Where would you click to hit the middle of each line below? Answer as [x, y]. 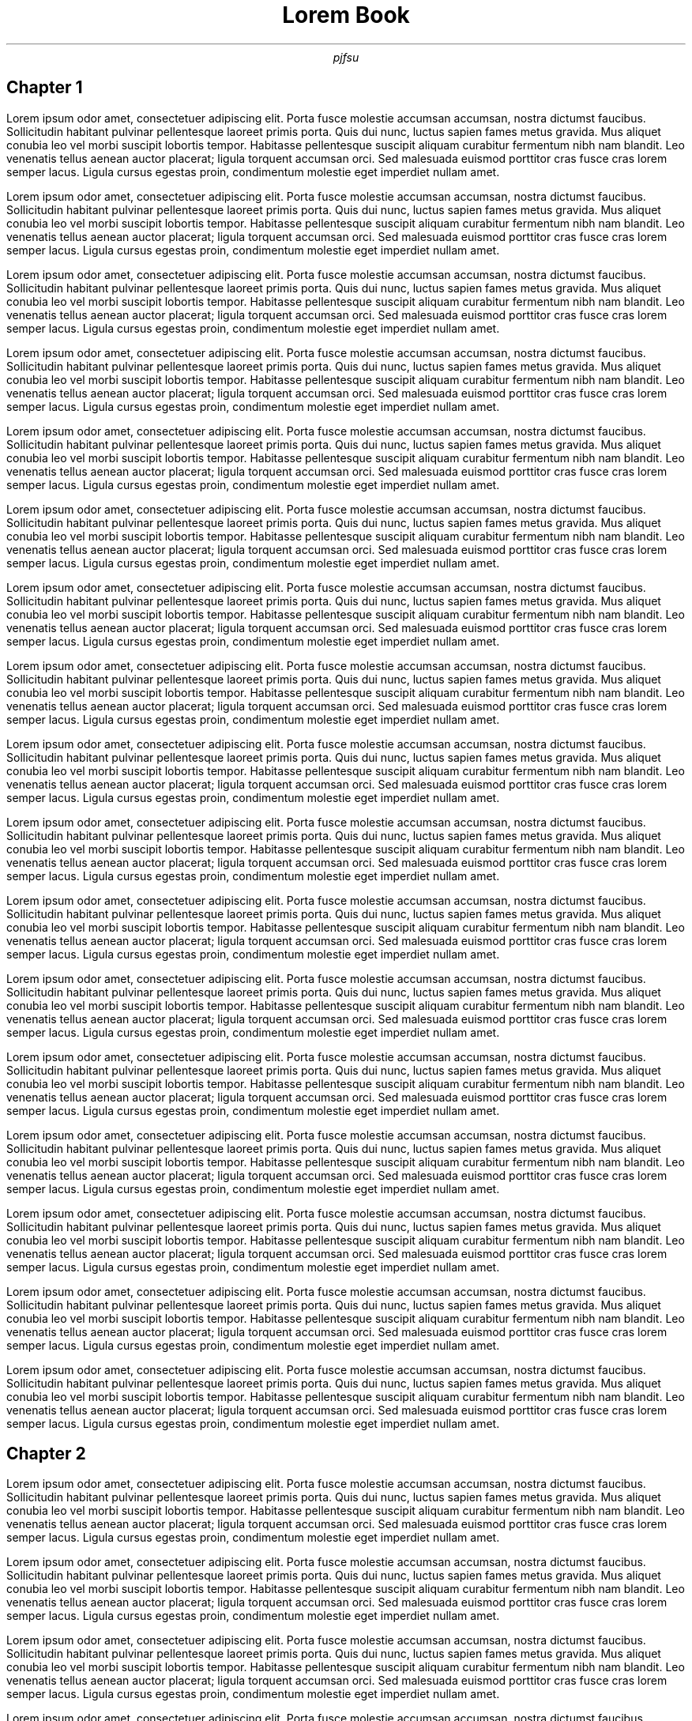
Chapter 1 [45, 88]
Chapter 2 [46, 1454]
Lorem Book [346, 15]
